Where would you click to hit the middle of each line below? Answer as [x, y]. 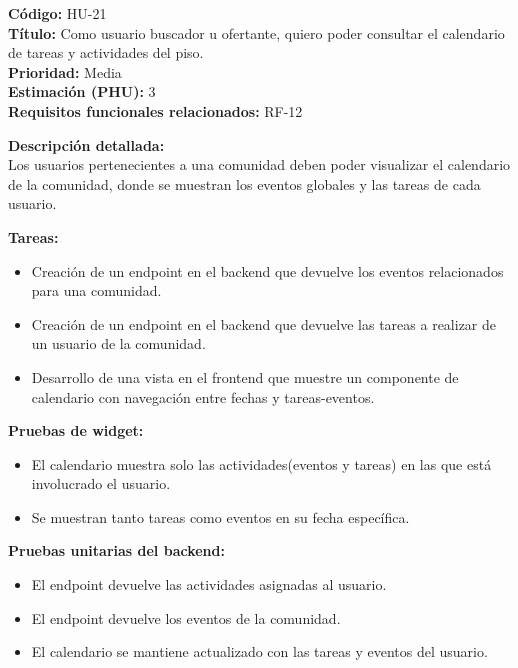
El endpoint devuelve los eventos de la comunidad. [186, 617]
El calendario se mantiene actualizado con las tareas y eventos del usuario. [259, 651]
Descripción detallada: [86, 144]
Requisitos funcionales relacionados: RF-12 [155, 110]
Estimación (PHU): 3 [82, 91]
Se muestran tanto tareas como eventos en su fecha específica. [220, 516]
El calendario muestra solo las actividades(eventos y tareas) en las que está [261, 463]
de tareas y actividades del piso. [106, 52]
